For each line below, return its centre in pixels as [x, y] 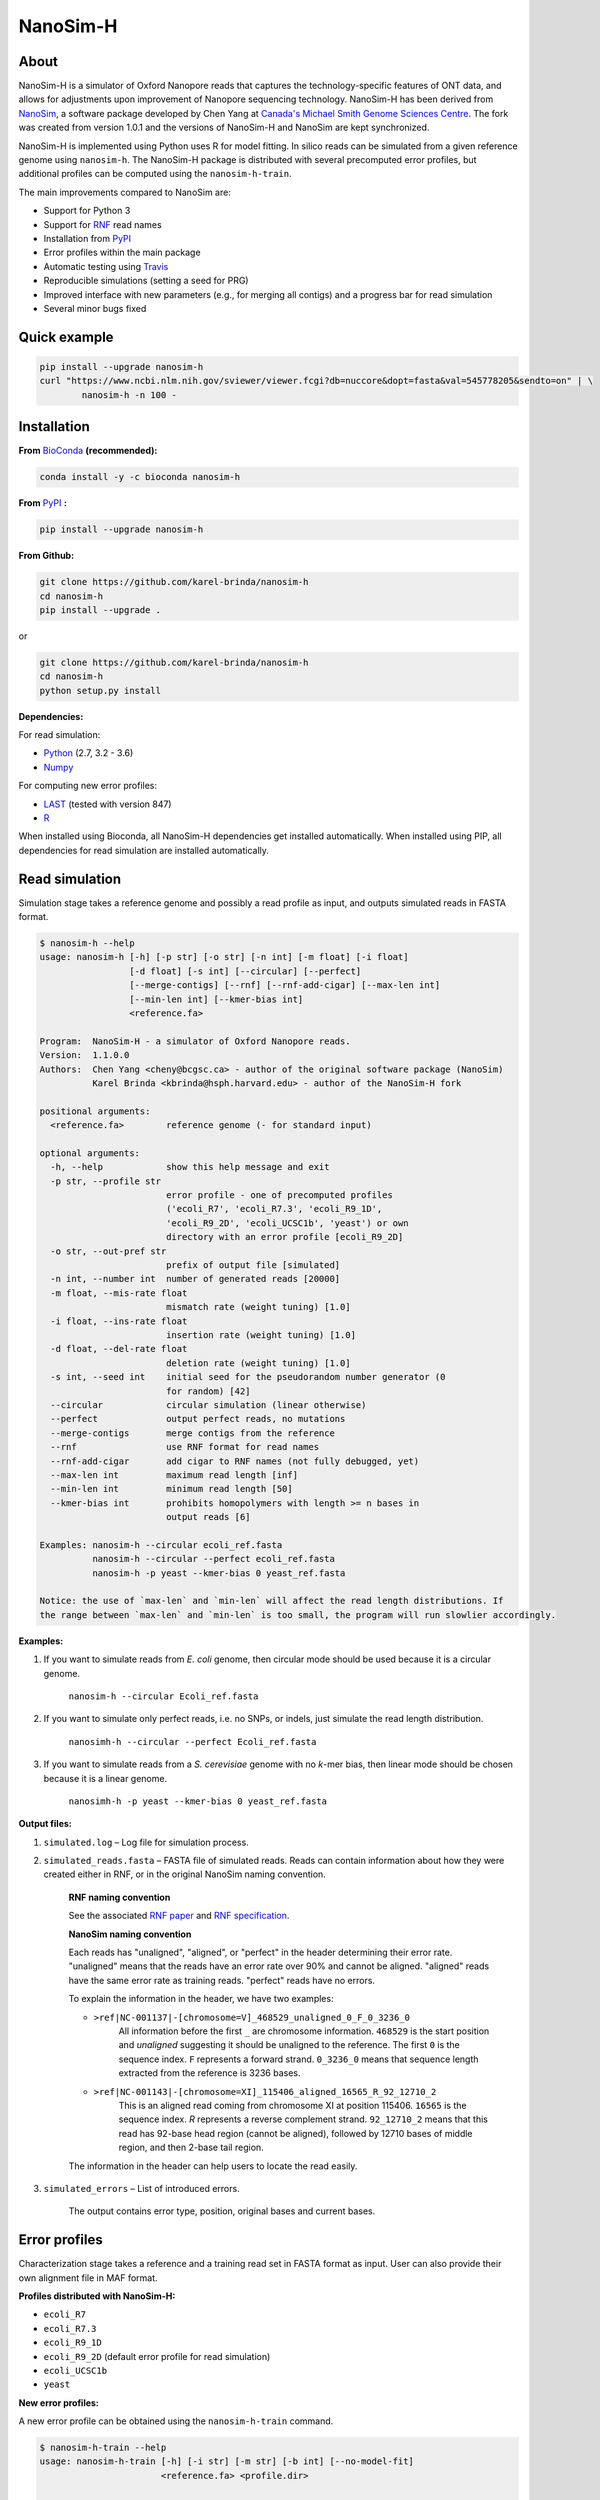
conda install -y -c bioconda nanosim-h [139, 477]
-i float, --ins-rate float [119, 1321]
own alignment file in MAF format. [88, 2277]
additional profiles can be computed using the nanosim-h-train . [155, 174]
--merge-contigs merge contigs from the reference [192, 1433]
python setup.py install [100, 690]
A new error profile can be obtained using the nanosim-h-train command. [176, 2421]
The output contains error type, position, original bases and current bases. [222, 2211]
